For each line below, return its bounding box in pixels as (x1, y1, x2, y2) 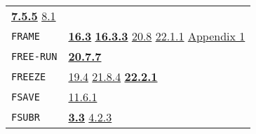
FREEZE (11, 70, 46, 82)
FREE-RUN (11, 50, 58, 62)
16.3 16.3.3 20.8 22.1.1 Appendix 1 (68, 28, 245, 44)
